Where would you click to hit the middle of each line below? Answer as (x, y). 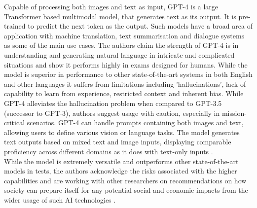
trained (15, 26)
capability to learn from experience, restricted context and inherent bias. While (124, 93)
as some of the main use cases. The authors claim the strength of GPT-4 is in (121, 45)
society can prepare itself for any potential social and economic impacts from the (126, 190)
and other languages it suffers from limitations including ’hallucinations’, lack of (125, 84)
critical (15, 122)
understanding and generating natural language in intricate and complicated (119, 54)
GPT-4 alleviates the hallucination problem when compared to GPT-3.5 (113, 103)
